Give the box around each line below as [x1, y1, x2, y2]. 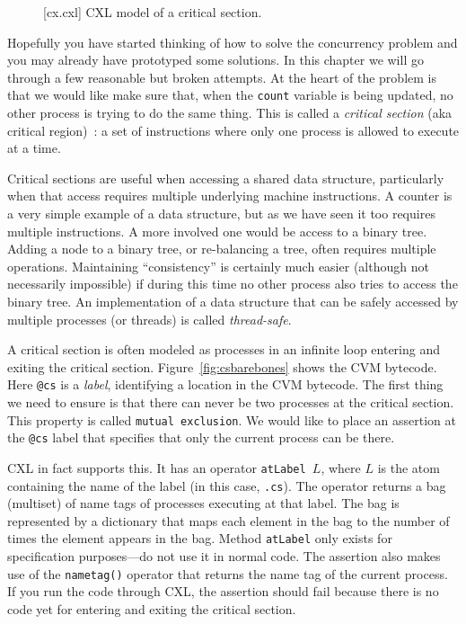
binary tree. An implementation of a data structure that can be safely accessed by [7, 291, 459, 310]
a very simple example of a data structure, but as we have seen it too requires [7, 204, 435, 222]
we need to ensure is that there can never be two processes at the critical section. [7, 393, 454, 411]
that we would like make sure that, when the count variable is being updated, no [7, 85, 453, 104]
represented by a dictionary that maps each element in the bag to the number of [7, 511, 450, 530]
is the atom [377, 458, 440, 477]
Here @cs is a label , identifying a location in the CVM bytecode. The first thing [7, 375, 444, 394]
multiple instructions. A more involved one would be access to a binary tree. [7, 221, 427, 240]
